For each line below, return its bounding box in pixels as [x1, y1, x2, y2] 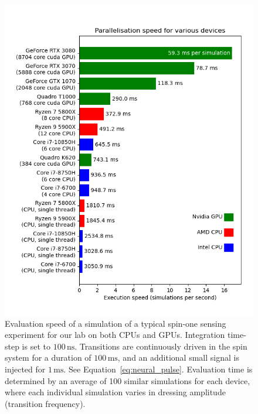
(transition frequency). [5, 397, 86, 409]
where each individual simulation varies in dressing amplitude [5, 386, 226, 398]
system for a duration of [5, 351, 91, 364]
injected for [5, 362, 46, 375]
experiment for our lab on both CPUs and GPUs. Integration [5, 329, 225, 341]
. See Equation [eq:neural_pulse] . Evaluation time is [63, 362, 253, 375]
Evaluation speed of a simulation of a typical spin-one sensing [5, 317, 226, 329]
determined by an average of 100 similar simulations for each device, [5, 374, 250, 386]
